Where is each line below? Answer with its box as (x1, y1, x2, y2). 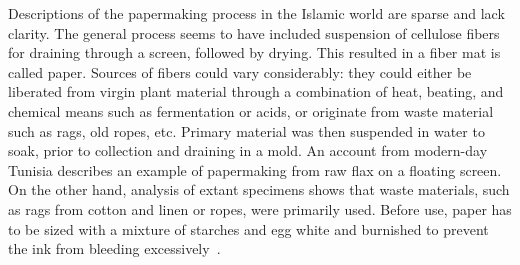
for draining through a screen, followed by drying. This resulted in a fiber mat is (8, 42, 501, 63)
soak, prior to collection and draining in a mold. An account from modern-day (8, 140, 488, 161)
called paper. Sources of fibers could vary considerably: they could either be (8, 61, 472, 82)
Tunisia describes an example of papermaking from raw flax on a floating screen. (8, 159, 502, 180)
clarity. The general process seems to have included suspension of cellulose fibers (8, 22, 500, 43)
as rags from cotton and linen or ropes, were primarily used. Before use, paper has (8, 198, 512, 219)
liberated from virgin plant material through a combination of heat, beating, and (8, 81, 504, 102)
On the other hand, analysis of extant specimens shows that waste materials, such (8, 179, 510, 200)
